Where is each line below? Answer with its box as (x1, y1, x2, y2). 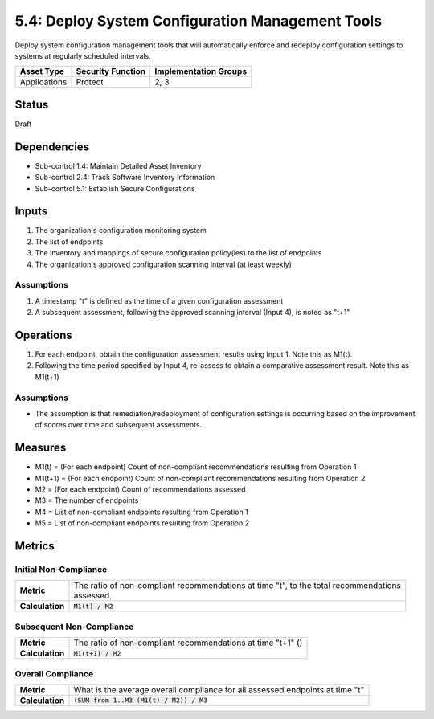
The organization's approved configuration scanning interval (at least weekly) (35, 259, 293, 269)
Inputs (14, 205, 48, 219)
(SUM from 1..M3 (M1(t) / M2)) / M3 (73, 696, 208, 705)
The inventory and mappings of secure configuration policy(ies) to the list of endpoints (35, 248, 322, 258)
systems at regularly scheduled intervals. (14, 51, 152, 60)
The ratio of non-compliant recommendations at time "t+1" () (73, 637, 303, 648)
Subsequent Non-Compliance (14, 621, 134, 632)
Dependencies (14, 140, 90, 153)
